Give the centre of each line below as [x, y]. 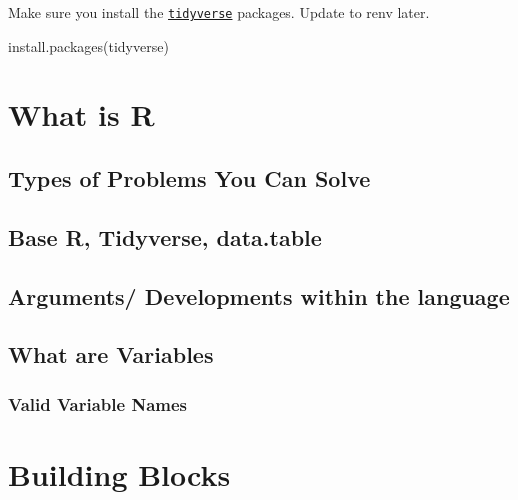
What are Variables [111, 354]
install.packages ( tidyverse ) [88, 45]
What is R [81, 114]
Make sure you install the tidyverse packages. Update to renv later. [219, 12]
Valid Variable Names [98, 403]
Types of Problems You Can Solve [189, 178]
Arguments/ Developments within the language [259, 295]
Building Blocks [119, 473]
